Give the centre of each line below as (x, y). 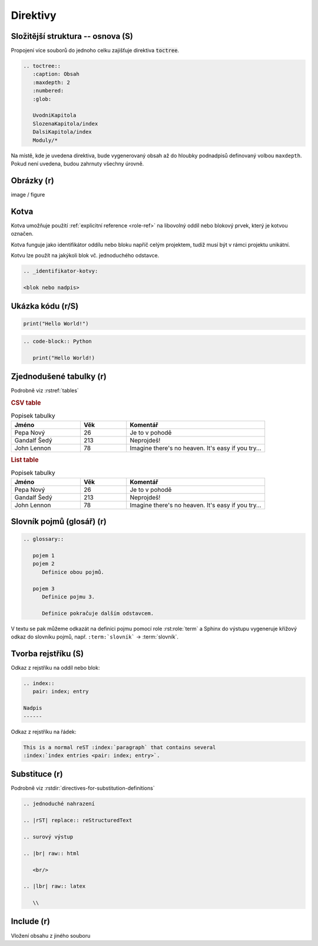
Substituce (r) (37, 774)
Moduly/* (45, 140)
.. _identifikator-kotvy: (61, 271)
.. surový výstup (48, 837)
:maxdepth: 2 (52, 82)
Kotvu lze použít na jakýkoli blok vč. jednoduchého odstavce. (85, 255)
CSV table (26, 402)
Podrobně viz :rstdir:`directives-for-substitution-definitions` (83, 788)
